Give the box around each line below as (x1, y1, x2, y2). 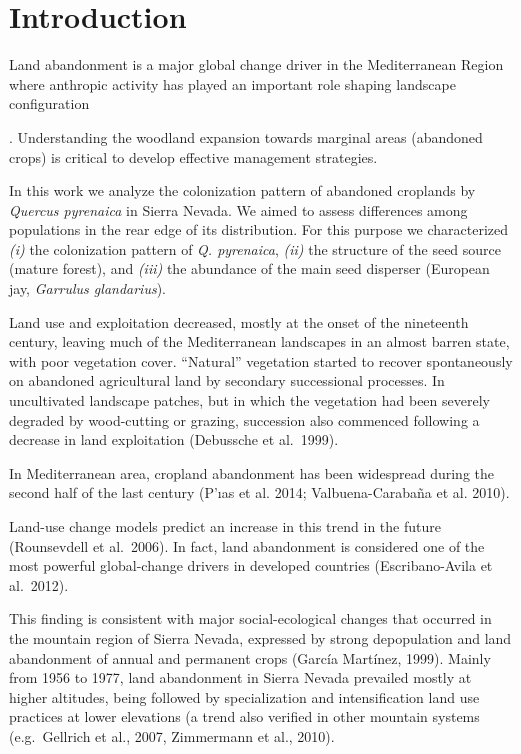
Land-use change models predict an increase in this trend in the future (9, 516, 441, 536)
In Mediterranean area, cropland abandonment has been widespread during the (9, 462, 494, 483)
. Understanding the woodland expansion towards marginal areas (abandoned (9, 126, 483, 147)
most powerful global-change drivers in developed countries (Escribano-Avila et (9, 555, 493, 576)
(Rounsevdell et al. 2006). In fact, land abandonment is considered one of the (9, 535, 485, 556)
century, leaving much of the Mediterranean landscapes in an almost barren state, (9, 331, 510, 352)
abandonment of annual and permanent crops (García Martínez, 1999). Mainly (9, 647, 491, 668)
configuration (9, 93, 90, 114)
